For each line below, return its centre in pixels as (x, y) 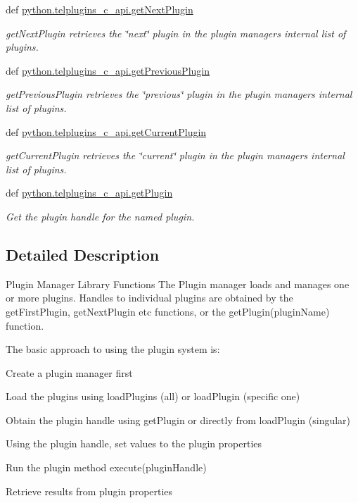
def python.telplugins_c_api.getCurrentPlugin (106, 131)
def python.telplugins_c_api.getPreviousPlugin (108, 70)
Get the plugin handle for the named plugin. (100, 216)
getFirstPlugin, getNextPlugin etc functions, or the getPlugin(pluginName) (168, 311)
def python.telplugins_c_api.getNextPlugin (100, 9)
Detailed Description (83, 254)
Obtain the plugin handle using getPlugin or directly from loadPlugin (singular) (178, 420)
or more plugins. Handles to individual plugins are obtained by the (149, 298)
